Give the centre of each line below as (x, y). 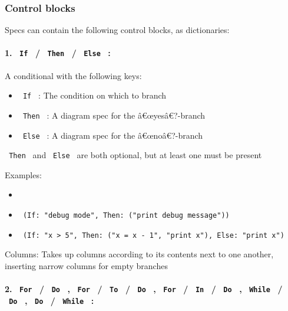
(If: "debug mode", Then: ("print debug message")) (126, 216)
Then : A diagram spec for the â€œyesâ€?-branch (114, 115)
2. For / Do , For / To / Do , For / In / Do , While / (144, 289)
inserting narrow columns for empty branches (86, 265)
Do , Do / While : (52, 300)
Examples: (23, 174)
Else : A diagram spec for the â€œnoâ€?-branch (113, 135)
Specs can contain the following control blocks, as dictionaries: (117, 30)
